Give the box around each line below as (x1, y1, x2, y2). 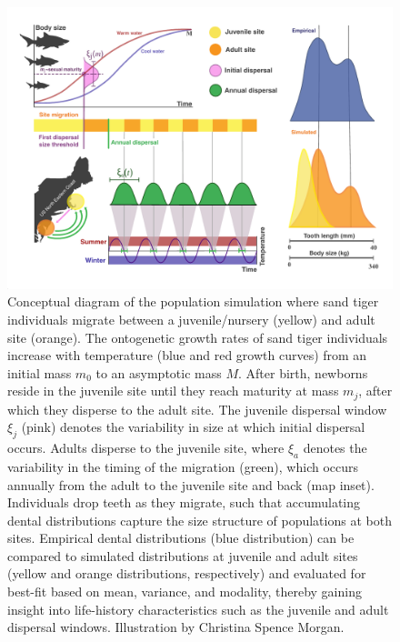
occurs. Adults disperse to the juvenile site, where (7, 438, 285, 457)
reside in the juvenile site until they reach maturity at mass (7, 381, 339, 400)
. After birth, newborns (238, 363, 368, 382)
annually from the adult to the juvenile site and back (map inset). (7, 475, 375, 494)
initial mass (7, 363, 72, 382)
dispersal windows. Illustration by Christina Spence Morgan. (7, 617, 345, 637)
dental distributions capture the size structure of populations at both (7, 510, 392, 529)
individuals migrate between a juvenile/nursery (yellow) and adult (7, 309, 375, 328)
